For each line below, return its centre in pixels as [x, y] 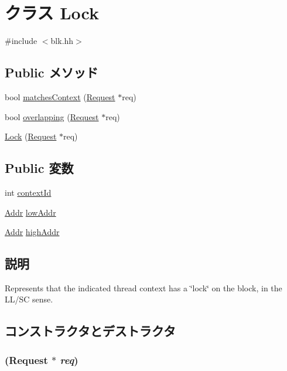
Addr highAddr [32, 232]
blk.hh [62, 41]
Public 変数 [39, 168]
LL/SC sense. [29, 299]
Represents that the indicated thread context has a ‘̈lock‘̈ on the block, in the [143, 287]
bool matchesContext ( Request [60, 96]
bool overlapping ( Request [52, 116]
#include [21, 41]
